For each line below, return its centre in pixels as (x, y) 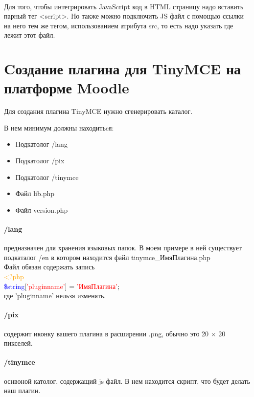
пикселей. (18, 343)
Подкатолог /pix (40, 161)
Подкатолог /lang (41, 144)
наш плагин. (22, 390)
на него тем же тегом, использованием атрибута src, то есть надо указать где (119, 25)
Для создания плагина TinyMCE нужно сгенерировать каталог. (98, 111)
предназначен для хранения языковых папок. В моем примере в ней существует (123, 248)
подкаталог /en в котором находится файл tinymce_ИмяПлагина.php (107, 257)
